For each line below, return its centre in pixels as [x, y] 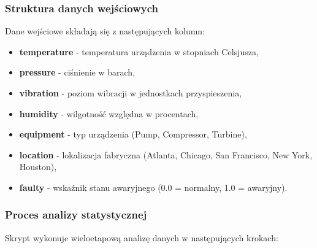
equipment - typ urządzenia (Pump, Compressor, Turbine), [133, 134]
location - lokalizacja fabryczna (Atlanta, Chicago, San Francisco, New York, [166, 154]
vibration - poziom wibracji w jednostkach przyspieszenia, [131, 93]
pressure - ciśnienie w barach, [77, 72]
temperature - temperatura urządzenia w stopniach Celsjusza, [139, 51]
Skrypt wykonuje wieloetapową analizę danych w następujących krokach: [142, 237]
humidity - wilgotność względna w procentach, [109, 113]
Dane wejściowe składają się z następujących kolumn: [105, 31]
